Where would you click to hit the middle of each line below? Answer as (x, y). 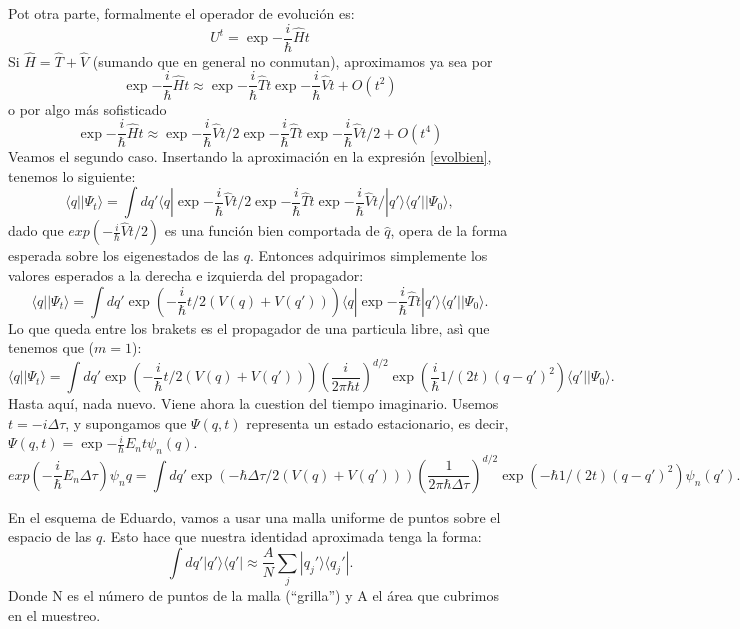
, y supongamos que (126, 422)
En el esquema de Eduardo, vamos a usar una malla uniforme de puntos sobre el (254, 516)
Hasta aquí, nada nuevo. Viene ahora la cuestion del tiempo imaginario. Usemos (253, 403)
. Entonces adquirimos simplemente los (369, 255)
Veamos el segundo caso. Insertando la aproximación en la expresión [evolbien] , (250, 156)
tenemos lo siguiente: (72, 175)
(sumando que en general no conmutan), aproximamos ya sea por (292, 60)
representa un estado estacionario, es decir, (377, 422)
